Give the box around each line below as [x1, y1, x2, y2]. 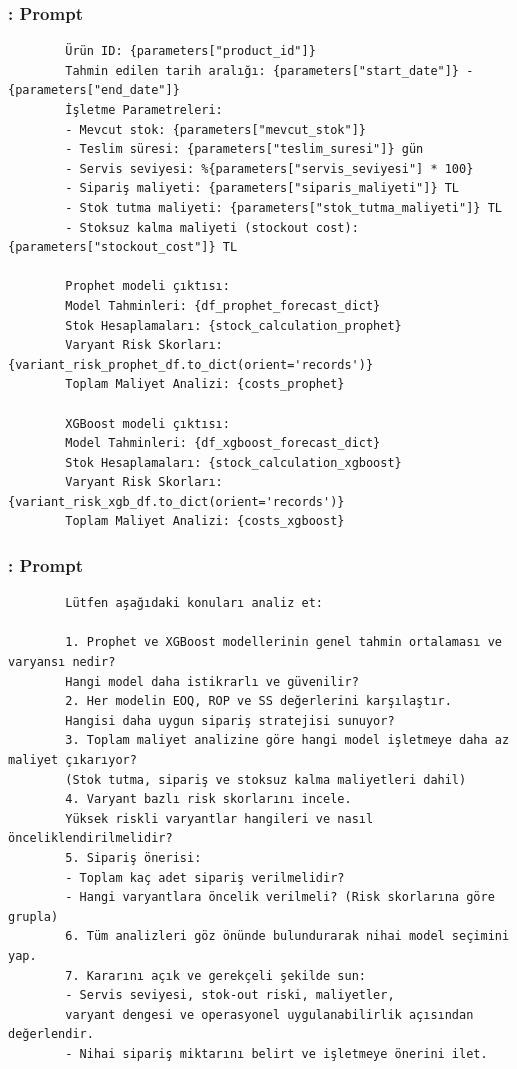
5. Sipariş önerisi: [65, 851, 202, 865]
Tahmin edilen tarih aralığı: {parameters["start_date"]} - [65, 63, 474, 78]
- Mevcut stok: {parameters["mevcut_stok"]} [65, 122, 366, 137]
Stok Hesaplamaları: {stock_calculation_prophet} [65, 318, 402, 333]
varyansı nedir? [8, 655, 116, 670]
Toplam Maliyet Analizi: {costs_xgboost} [65, 514, 345, 529]
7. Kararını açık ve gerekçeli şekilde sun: [65, 968, 366, 983]
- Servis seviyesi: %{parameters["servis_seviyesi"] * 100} [65, 161, 474, 176]
